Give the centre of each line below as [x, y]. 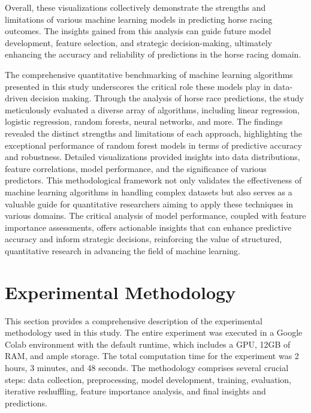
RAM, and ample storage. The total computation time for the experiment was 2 [152, 356]
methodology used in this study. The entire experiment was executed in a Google [154, 332]
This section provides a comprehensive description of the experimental [134, 320]
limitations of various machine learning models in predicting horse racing [139, 19]
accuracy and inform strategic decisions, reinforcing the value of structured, [144, 239]
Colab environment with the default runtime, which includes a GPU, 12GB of [148, 344]
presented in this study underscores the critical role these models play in [138, 86]
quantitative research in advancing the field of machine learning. [123, 250]
